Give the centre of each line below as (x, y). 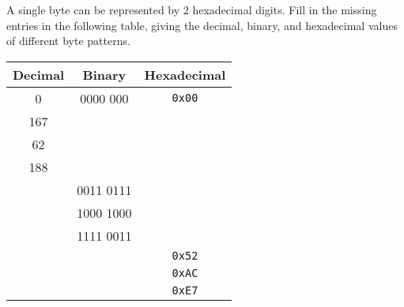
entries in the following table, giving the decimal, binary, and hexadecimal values (202, 25)
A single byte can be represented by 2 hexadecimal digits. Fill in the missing (192, 9)
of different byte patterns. (68, 41)
